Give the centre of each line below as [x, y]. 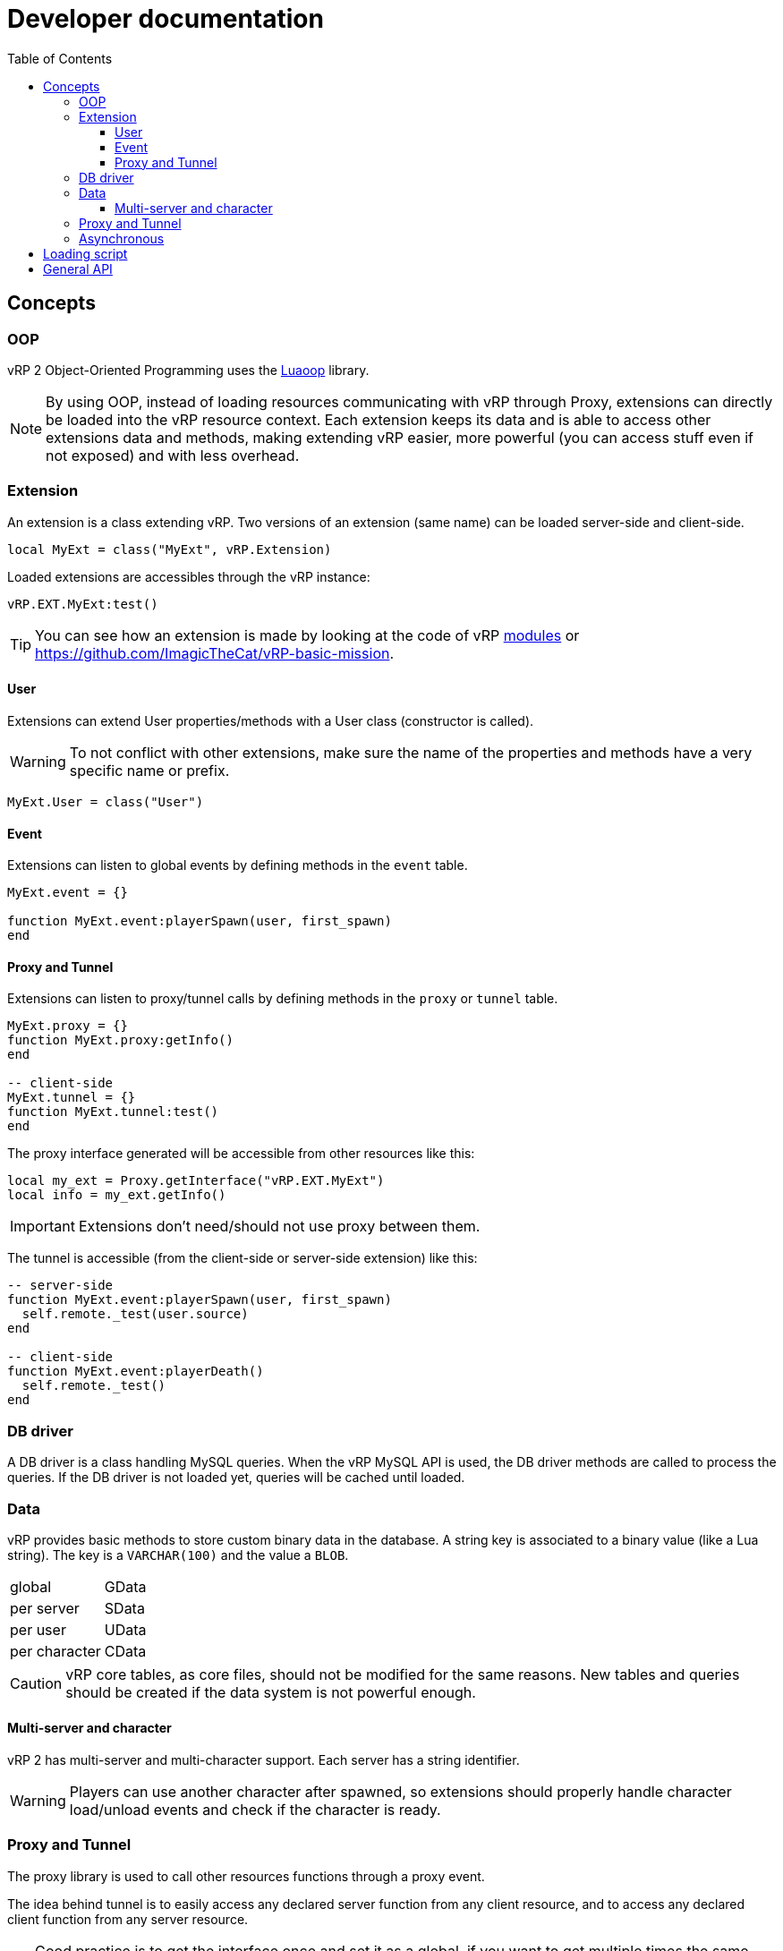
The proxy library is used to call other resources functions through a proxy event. [246, 1876]
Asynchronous [122, 238]
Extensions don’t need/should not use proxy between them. [279, 1227]
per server [45, 1608]
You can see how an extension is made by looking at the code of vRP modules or [307, 635]
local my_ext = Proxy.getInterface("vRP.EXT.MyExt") [196, 1181]
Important [43, 1227]
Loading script [85, 253]
